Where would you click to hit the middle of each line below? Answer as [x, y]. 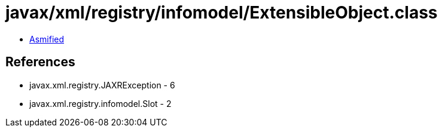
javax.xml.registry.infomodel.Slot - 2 [100, 103]
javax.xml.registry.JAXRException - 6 [102, 85]
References [40, 62]
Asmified [47, 39]
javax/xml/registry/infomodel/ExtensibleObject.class [222, 13]
